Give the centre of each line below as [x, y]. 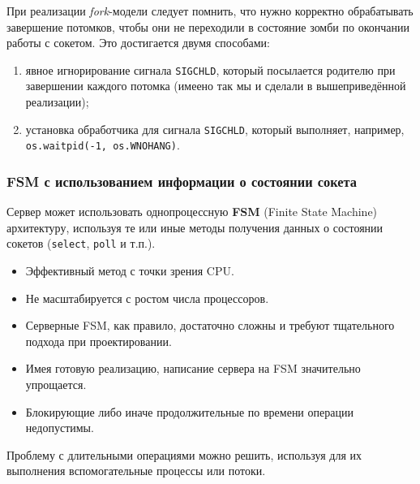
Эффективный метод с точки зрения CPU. [130, 270]
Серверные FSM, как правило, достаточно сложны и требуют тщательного [210, 325]
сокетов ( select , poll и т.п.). [81, 243]
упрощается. [56, 384]
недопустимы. [60, 428]
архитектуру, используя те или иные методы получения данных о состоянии [195, 227]
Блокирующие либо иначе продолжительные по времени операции [189, 411]
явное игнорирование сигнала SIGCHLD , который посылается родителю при [210, 69]
